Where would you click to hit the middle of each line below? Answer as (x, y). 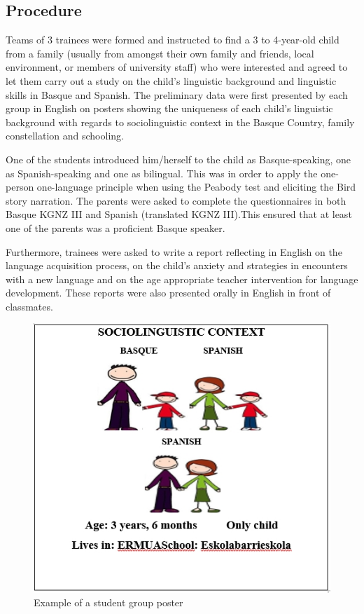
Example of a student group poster (108, 602)
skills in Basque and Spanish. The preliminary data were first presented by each (177, 94)
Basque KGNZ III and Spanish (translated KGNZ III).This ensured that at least (179, 214)
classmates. (29, 306)
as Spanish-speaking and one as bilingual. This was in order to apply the (162, 173)
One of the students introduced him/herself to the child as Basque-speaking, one (178, 159)
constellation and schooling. (65, 136)
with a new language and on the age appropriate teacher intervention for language (182, 279)
